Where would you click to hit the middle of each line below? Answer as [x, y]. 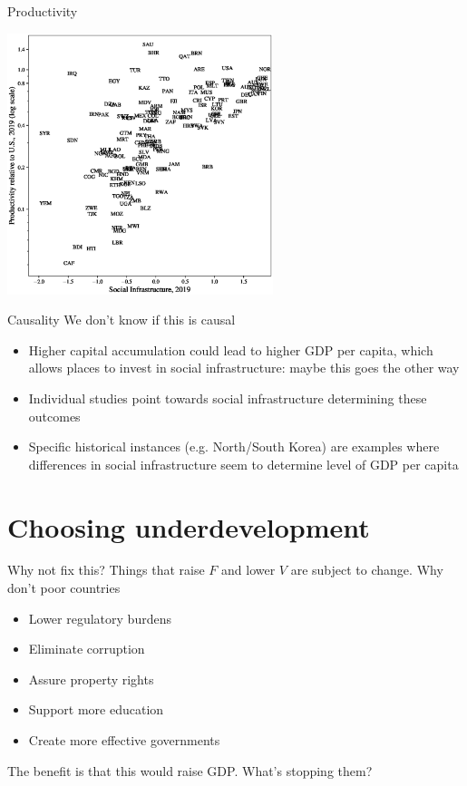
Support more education [96, 709]
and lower [248, 570]
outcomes [54, 416]
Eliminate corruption [87, 649]
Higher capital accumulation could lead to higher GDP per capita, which [231, 349]
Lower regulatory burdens [100, 618]
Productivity [43, 11]
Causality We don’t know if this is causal [122, 320]
